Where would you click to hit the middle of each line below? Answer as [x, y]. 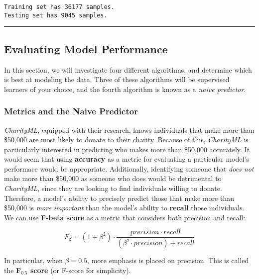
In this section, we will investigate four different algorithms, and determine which [128, 69]
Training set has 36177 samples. [59, 7]
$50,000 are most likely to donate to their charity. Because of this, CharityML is [126, 139]
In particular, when [33, 260]
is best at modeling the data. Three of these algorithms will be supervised [117, 79]
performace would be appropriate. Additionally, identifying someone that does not [129, 168]
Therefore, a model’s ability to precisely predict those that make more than [119, 198]
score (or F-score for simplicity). [80, 270]
